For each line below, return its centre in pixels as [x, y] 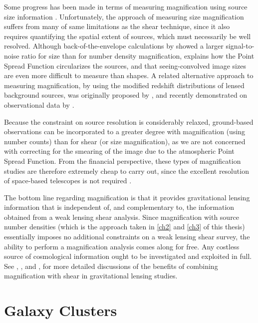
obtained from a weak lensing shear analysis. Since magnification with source [122, 217]
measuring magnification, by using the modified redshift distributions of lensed [124, 85]
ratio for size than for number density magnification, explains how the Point [138, 55]
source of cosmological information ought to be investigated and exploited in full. [128, 256]
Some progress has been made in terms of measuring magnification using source [126, 7]
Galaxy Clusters [61, 310]
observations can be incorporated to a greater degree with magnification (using [125, 131]
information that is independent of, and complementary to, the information [119, 207]
